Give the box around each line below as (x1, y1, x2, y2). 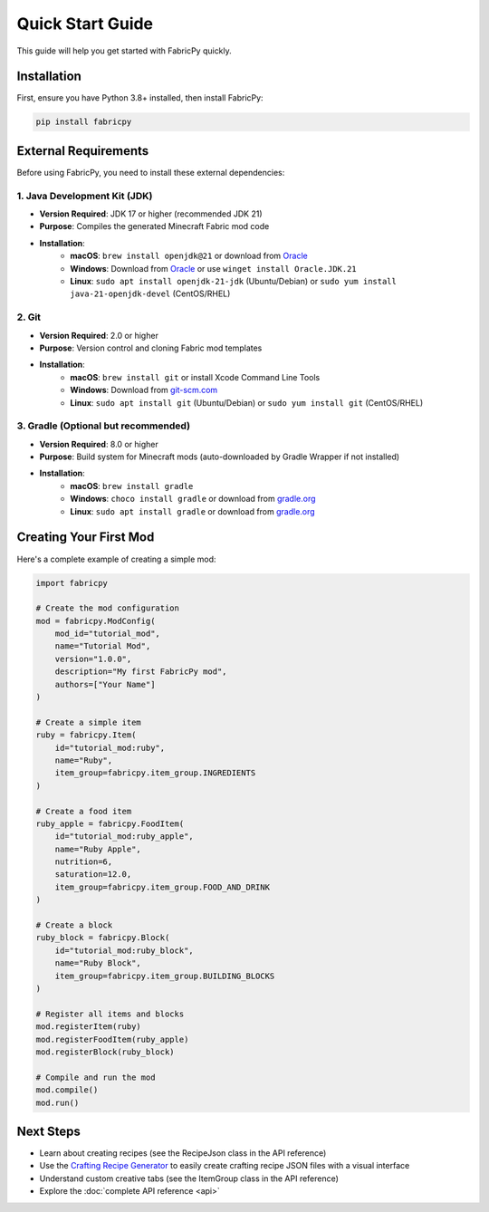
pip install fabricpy (35, 117, 132, 127)
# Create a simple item (35, 717, 142, 727)
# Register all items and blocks (35, 1008, 185, 1019)
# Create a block (35, 920, 113, 930)
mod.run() (35, 1097, 80, 1108)
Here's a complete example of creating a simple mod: (16, 553, 216, 564)
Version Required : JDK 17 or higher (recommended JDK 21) (39, 208, 263, 219)
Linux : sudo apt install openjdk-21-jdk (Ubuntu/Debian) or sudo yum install (70, 276, 398, 287)
